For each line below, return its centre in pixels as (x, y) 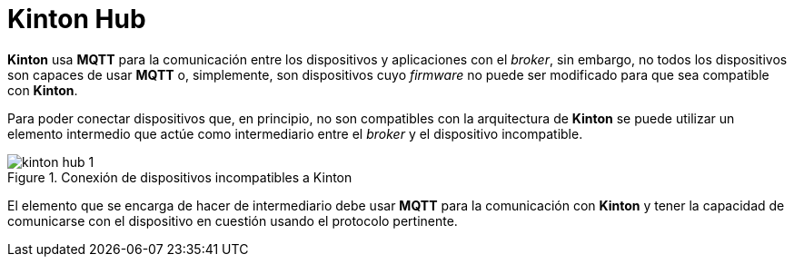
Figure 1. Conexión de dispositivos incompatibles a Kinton (180, 177)
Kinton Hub (77, 19)
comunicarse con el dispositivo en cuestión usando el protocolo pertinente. (233, 220)
